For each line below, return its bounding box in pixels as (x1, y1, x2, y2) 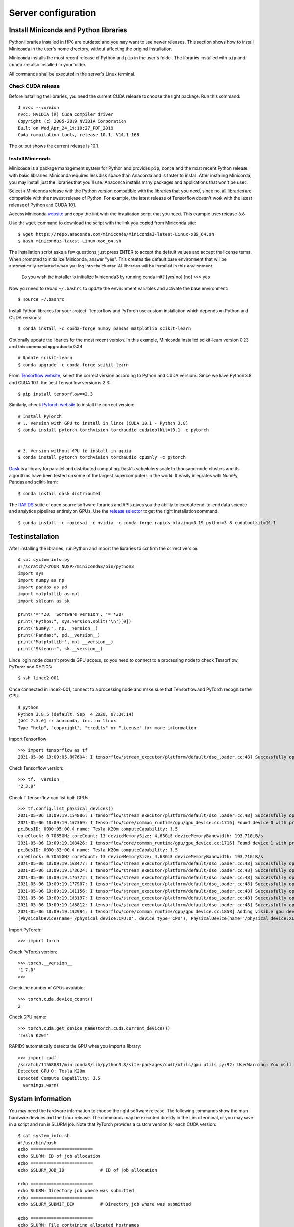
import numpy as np (18, 577, 65, 583)
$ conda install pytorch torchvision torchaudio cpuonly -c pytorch (18, 454, 186, 460)
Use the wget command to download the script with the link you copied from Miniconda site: (9, 220, 196, 226)
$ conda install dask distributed (18, 491, 100, 496)
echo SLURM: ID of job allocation (18, 1153, 100, 1159)
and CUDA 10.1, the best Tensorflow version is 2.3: (9, 379, 111, 385)
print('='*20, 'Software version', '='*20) (18, 612, 124, 617)
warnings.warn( (23, 1082, 59, 1088)
